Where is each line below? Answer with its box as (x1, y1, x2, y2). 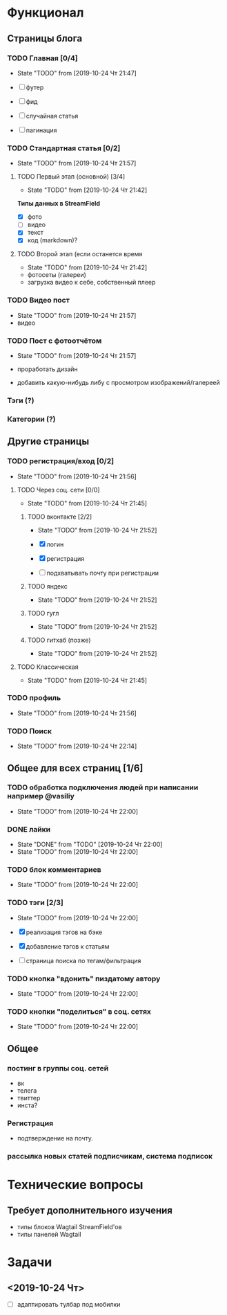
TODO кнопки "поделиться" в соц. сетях (7, 1006, 152, 1016)
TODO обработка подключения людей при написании (7, 782, 199, 792)
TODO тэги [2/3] (7, 898, 64, 908)
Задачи (7, 1255, 52, 1270)
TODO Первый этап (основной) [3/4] (17, 172, 126, 181)
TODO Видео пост (7, 296, 70, 305)
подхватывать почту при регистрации (46, 569, 159, 577)
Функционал (7, 5, 84, 21)
